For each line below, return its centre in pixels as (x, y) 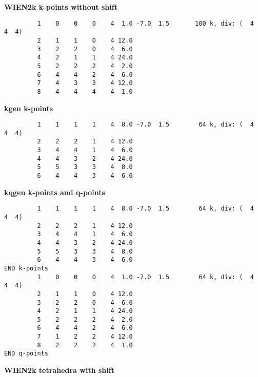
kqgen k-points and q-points (55, 192)
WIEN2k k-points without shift (61, 7)
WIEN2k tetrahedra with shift (59, 370)
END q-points (26, 354)
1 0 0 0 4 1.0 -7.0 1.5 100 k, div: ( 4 (145, 23)
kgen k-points (29, 108)
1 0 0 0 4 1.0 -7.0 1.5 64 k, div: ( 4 (145, 277)
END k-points (26, 268)
